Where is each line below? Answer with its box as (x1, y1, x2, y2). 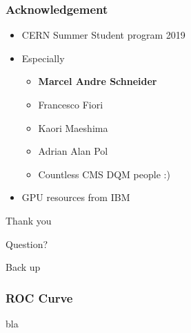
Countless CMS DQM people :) (38, 166, 170, 181)
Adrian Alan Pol (38, 144, 108, 158)
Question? (6, 236, 48, 251)
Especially (21, 50, 65, 65)
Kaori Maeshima (38, 120, 108, 135)
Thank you (6, 213, 52, 227)
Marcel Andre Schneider (38, 74, 157, 88)
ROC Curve (6, 289, 73, 306)
